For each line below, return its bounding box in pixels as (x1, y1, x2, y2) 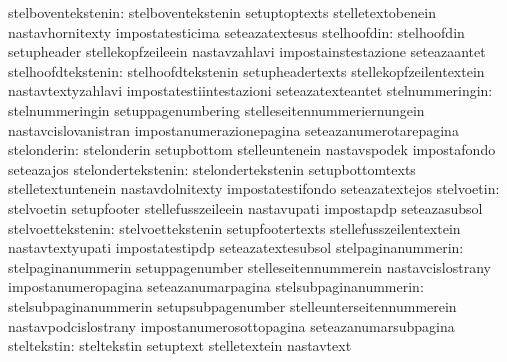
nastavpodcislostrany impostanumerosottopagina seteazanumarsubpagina (8, 315, 455, 336)
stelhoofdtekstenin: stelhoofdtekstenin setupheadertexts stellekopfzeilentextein (8, 60, 485, 81)
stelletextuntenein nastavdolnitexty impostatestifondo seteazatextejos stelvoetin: (8, 178, 500, 199)
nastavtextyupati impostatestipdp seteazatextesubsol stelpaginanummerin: (8, 237, 464, 258)
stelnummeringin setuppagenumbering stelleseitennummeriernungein (8, 99, 425, 120)
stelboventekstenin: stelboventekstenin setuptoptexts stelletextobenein (8, 2, 436, 22)
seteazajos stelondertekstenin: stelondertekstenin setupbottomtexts (8, 158, 416, 179)
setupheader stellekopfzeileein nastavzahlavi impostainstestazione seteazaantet (8, 41, 486, 62)
